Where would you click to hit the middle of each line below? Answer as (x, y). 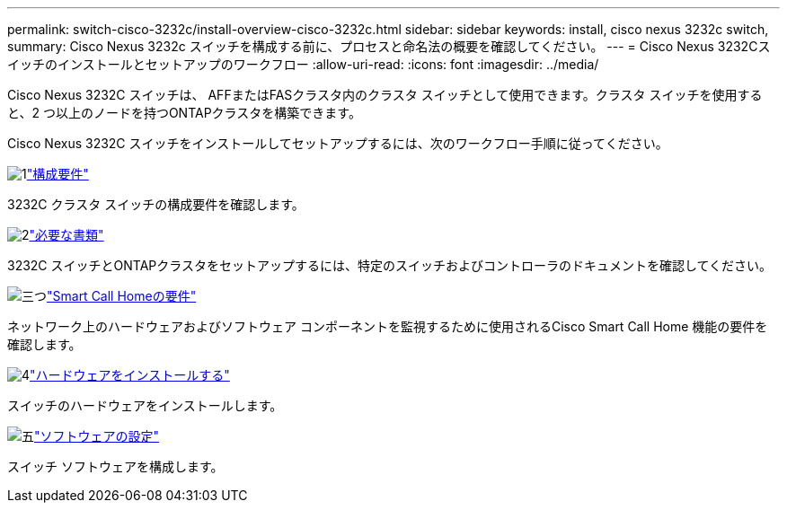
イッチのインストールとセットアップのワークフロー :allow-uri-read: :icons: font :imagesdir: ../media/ (303, 64)
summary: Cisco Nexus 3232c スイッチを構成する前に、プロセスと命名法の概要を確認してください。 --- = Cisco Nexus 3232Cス (389, 46)
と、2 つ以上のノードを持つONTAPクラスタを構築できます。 (184, 113)
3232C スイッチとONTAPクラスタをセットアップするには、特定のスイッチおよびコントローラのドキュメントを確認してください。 (390, 265)
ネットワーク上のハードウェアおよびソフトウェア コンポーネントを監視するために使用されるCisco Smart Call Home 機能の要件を (388, 326)
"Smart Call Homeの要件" (122, 296)
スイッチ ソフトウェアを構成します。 (115, 466)
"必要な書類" (66, 235)
